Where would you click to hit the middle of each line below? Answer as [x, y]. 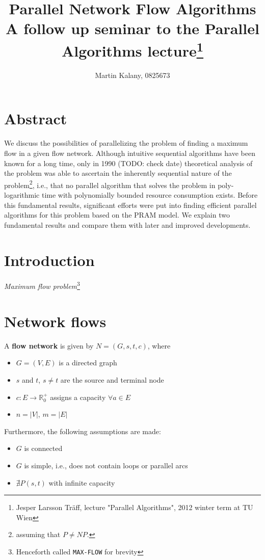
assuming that [38, 534]
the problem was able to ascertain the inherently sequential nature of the [118, 173]
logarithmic [22, 194]
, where [159, 345]
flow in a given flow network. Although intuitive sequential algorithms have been [130, 153]
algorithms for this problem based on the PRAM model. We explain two [117, 215]
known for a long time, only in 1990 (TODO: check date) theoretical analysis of [128, 163]
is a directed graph [88, 363]
